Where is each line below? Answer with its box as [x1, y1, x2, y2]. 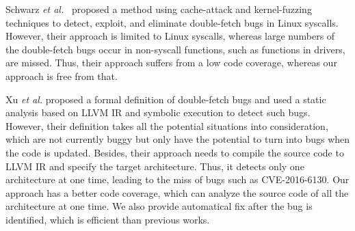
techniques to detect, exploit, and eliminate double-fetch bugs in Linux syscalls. [5, 15, 339, 29]
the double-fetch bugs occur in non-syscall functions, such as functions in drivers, [5, 42, 345, 56]
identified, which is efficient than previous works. [5, 212, 210, 226]
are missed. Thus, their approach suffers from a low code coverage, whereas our [5, 55, 337, 70]
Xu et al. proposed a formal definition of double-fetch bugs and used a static [5, 92, 326, 106]
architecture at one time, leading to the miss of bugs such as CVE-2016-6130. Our [5, 172, 350, 187]
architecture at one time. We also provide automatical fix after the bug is [5, 199, 313, 213]
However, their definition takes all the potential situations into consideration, [5, 118, 328, 133]
